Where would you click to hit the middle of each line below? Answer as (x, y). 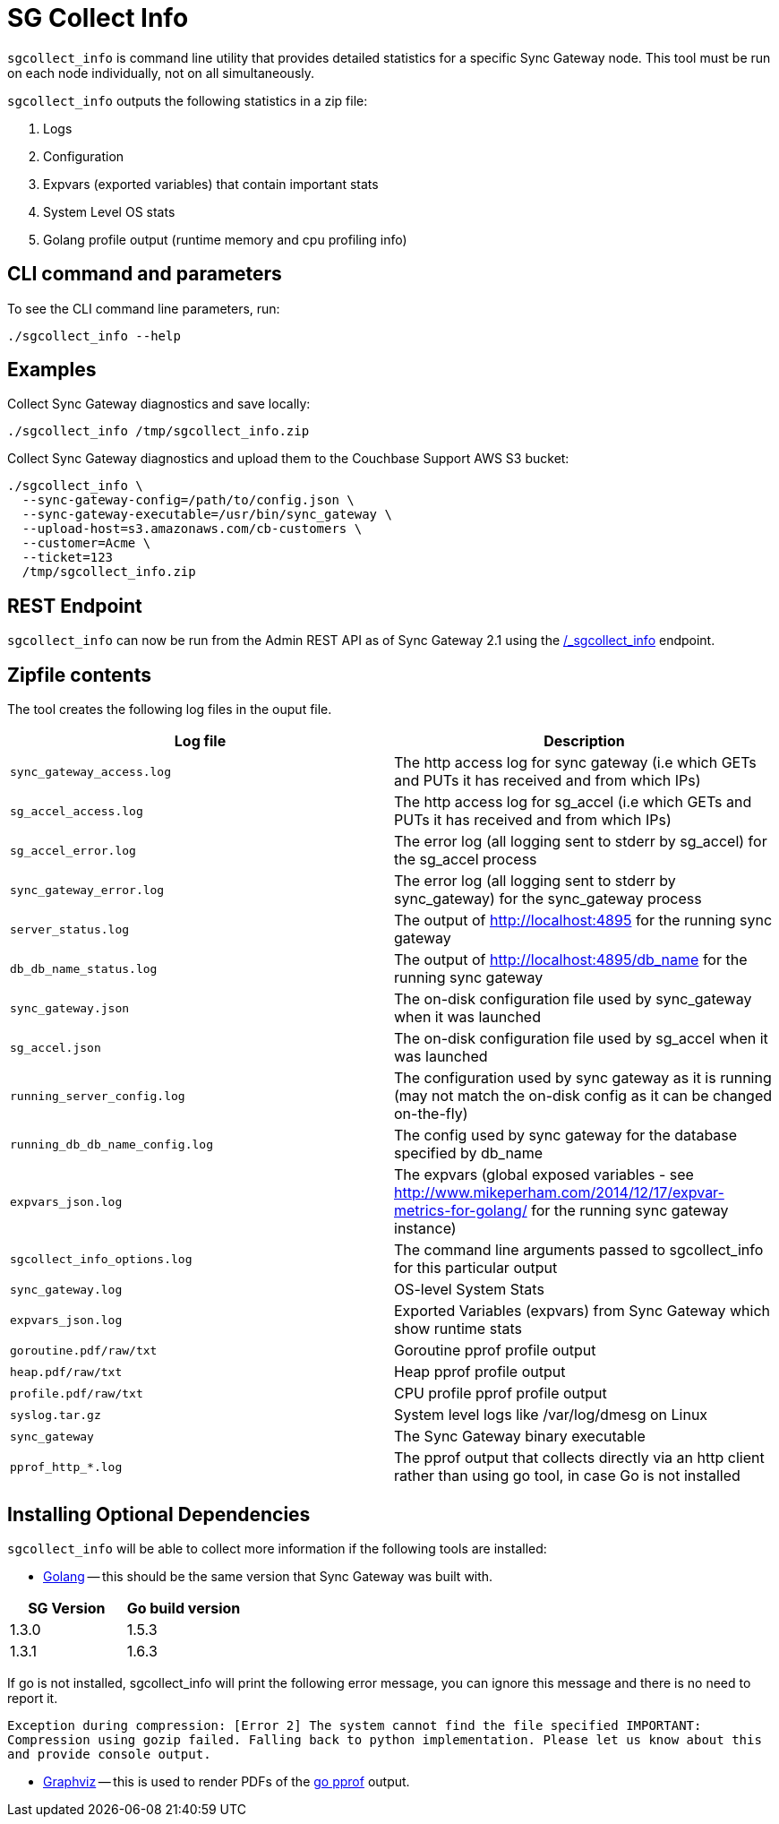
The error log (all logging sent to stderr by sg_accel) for (581, 842)
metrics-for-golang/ (461, 1211)
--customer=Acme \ (86, 543)
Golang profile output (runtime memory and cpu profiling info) (225, 239)
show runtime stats (458, 1329)
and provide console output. (109, 1754)
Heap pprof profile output (480, 1372)
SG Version (67, 1608)
